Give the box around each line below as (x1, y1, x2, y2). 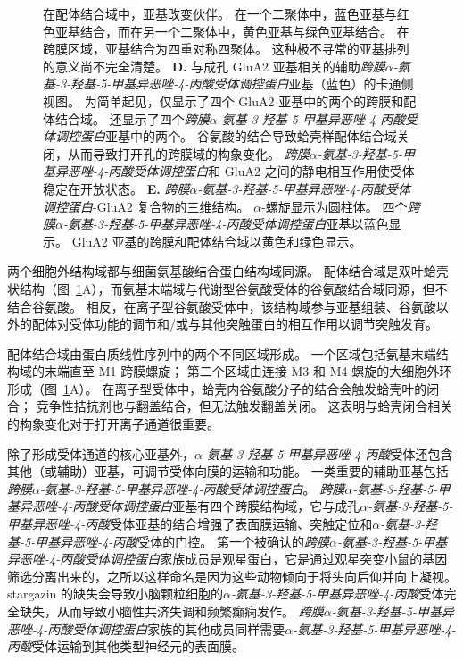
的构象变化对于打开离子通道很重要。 (7, 414, 219, 433)
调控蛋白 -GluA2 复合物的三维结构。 (43, 197, 250, 215)
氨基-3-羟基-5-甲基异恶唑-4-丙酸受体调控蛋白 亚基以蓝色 (67, 214, 389, 233)
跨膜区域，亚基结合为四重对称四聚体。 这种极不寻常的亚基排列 (43, 39, 409, 58)
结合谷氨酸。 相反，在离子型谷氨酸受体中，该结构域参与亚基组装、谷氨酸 (7, 297, 436, 315)
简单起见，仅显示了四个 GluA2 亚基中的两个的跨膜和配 (96, 91, 417, 110)
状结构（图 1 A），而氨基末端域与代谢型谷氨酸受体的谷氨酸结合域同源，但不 (7, 279, 448, 297)
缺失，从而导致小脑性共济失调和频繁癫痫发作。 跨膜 (19, 602, 324, 620)
